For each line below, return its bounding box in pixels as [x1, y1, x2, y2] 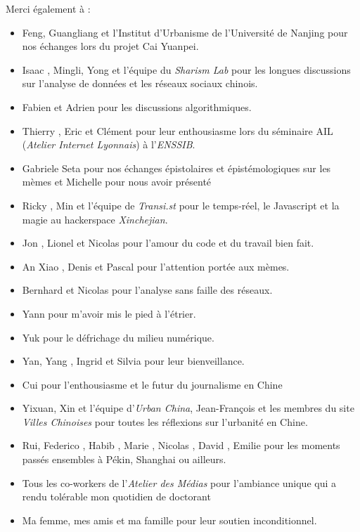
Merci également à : [6, 1, 91, 15]
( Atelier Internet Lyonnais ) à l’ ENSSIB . [22, 137, 195, 152]
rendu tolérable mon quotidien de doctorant [22, 489, 211, 504]
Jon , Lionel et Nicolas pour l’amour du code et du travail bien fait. [22, 235, 314, 250]
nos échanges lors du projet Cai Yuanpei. [22, 39, 199, 53]
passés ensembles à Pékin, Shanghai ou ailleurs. [22, 452, 226, 467]
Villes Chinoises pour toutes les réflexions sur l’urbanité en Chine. [22, 414, 308, 429]
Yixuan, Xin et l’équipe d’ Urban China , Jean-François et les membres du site [22, 401, 354, 415]
